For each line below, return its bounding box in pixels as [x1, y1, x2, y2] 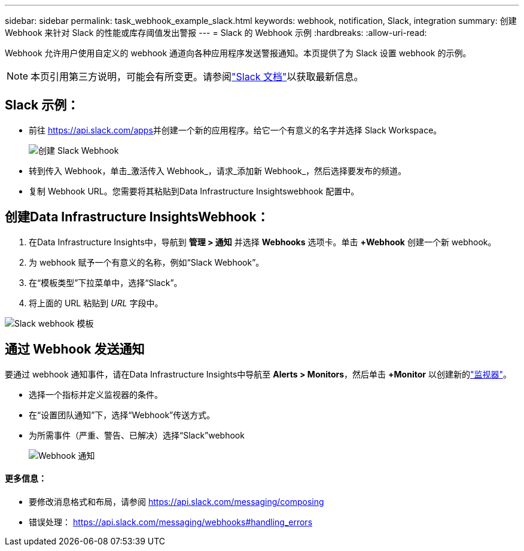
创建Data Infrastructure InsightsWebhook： [5, 209, 269, 225]
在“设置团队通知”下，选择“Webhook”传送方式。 [29, 409, 215, 420]
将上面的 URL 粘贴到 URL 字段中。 [29, 297, 163, 308]
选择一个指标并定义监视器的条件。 [29, 389, 163, 400]
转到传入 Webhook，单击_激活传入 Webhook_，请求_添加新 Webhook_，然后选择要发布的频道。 [29, 165, 407, 176]
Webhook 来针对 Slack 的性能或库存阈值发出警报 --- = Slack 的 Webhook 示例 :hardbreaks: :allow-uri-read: [5, 28, 427, 38]
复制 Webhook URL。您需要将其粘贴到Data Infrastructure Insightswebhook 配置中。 [29, 185, 360, 196]
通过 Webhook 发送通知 [5, 342, 145, 357]
